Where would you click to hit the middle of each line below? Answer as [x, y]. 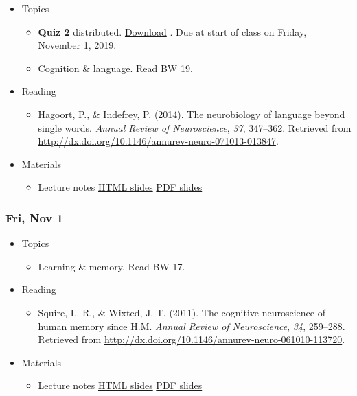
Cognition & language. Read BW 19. [115, 68]
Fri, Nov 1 [34, 217]
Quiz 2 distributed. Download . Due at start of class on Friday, [172, 31]
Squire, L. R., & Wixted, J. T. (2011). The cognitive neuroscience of [182, 312]
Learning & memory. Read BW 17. [112, 266]
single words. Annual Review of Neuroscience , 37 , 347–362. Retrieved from [195, 127]
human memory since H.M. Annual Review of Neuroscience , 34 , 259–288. [192, 326]
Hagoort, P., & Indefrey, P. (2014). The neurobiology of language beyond [192, 114]
